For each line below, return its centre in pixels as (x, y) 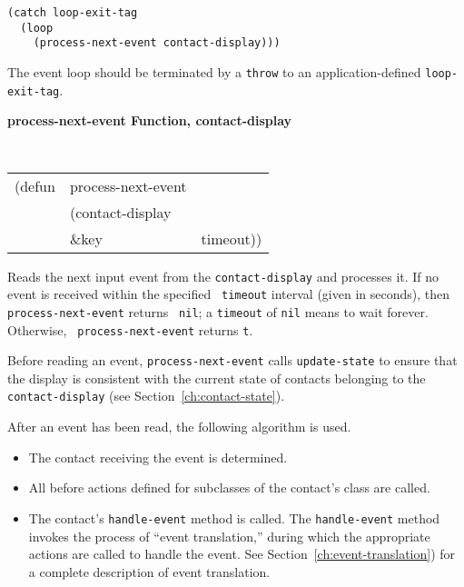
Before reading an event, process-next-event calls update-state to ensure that (232, 360)
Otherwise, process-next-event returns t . (130, 329)
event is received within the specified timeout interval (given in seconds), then (228, 294)
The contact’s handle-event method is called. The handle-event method (234, 517)
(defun (35, 185)
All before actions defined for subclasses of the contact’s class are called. (229, 488)
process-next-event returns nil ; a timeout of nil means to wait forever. (218, 311)
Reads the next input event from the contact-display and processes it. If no (223, 276)
